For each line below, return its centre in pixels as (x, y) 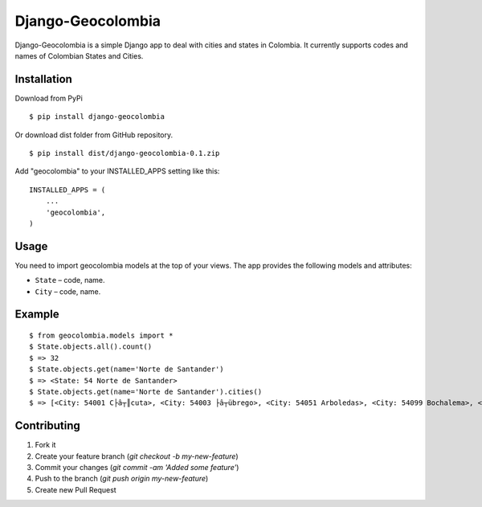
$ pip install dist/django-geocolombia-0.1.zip (125, 153)
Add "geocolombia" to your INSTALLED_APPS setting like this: (117, 171)
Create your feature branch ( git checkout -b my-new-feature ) (137, 456)
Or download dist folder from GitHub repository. (94, 135)
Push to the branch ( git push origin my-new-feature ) (122, 479)
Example (37, 315)
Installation (43, 79)
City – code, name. (68, 291)
